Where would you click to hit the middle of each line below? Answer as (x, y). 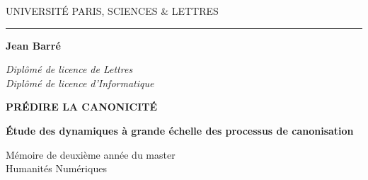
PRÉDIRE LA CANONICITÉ (82, 107)
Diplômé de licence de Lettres (69, 69)
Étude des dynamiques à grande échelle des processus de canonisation (180, 130)
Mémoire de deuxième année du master (91, 154)
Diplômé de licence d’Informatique (80, 83)
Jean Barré (33, 45)
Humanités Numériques (56, 168)
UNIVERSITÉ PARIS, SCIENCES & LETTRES (112, 11)
